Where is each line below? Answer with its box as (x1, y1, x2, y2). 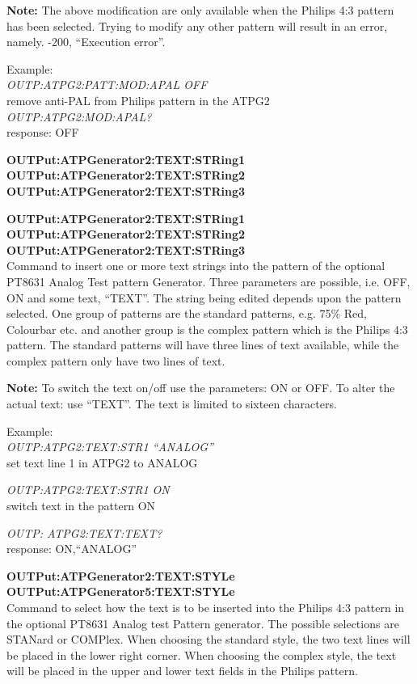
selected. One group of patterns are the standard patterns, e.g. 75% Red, (6, 305, 367, 322)
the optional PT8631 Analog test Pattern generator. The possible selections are (6, 614, 399, 631)
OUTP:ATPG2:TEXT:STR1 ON (6, 481, 170, 498)
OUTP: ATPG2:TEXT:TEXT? (6, 524, 162, 541)
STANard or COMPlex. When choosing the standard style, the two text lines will (6, 631, 411, 648)
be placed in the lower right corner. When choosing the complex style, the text (6, 646, 397, 663)
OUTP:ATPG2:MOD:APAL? (6, 108, 152, 125)
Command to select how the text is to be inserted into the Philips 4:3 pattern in (6, 599, 405, 615)
